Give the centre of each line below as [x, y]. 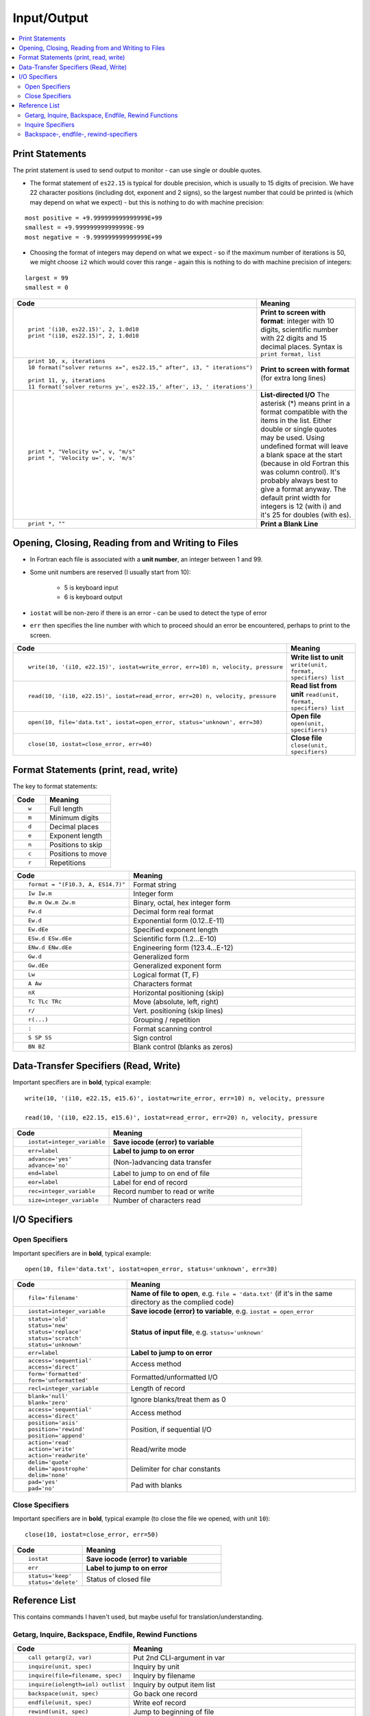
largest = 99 [47, 278]
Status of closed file [118, 1579]
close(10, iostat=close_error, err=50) [92, 1534]
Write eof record [160, 1702]
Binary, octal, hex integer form [182, 903]
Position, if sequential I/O [171, 1429]
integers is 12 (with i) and [301, 506]
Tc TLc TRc [45, 1002]
